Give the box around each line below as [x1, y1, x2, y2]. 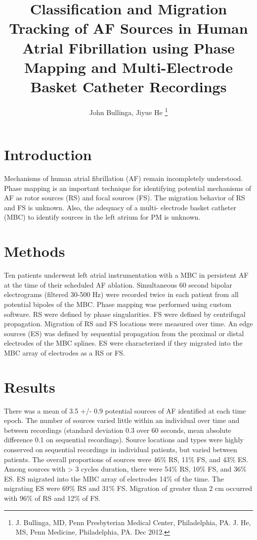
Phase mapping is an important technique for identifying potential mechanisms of [4, 182, 251, 193]
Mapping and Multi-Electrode [24, 57, 233, 77]
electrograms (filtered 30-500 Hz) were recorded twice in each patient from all [4, 289, 239, 300]
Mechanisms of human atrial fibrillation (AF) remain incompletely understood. [4, 173, 243, 183]
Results [4, 376, 55, 397]
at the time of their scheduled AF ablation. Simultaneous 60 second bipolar [4, 279, 232, 290]
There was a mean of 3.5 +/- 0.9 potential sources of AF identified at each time [4, 405, 246, 416]
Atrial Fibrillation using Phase [22, 37, 235, 58]
